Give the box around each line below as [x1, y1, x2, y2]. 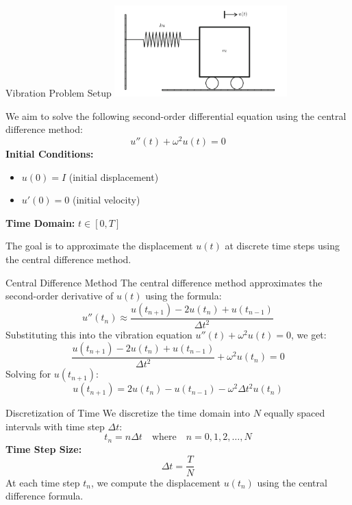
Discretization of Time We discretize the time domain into [5, 406, 251, 420]
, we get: [290, 328, 327, 342]
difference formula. [5, 489, 84, 503]
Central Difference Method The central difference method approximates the [5, 275, 323, 289]
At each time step [5, 475, 80, 489]
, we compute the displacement [90, 475, 221, 489]
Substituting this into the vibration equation [5, 328, 192, 342]
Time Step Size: [5, 441, 82, 456]
